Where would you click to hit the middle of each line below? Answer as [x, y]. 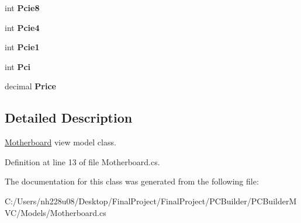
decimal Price [30, 86]
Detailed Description [69, 118]
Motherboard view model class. [60, 142]
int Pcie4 [22, 27]
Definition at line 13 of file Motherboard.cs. [82, 161]
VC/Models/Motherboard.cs [56, 212]
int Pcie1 [22, 47]
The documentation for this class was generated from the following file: [132, 181]
